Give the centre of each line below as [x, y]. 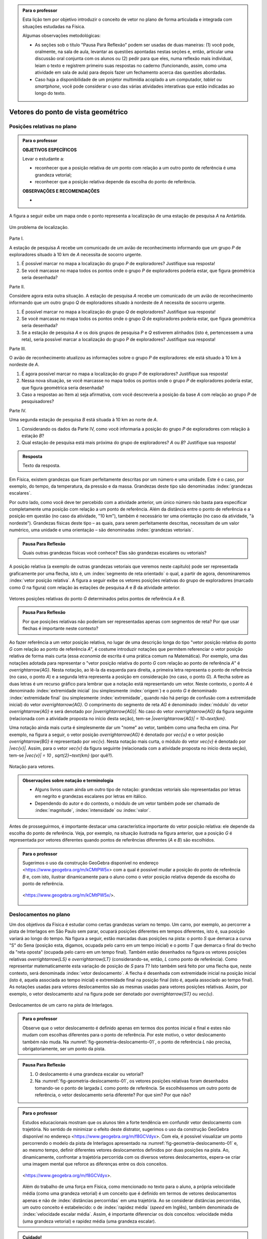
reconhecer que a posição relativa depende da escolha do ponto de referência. [115, 182]
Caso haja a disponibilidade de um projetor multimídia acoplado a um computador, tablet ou [128, 79]
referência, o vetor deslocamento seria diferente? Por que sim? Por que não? [113, 1095]
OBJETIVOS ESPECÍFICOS [50, 150]
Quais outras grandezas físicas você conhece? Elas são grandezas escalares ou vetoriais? [114, 553]
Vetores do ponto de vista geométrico [68, 112]
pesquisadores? [38, 401]
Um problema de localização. [39, 227]
